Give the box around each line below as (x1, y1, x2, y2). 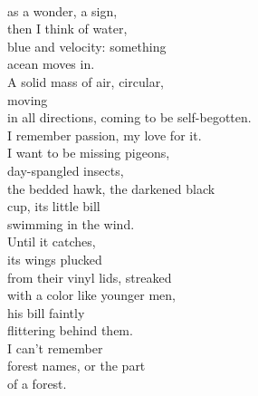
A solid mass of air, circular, (7, 72, 165, 91)
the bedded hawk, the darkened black (7, 179, 215, 198)
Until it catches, (7, 232, 96, 251)
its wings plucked (7, 249, 102, 268)
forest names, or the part (7, 356, 146, 375)
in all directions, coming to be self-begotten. (7, 108, 252, 127)
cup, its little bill (7, 197, 100, 216)
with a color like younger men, (7, 285, 176, 304)
